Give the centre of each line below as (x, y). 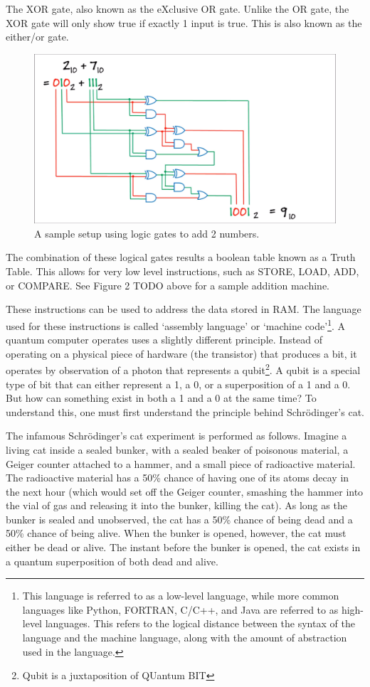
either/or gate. (37, 37)
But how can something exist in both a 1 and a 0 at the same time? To (161, 398)
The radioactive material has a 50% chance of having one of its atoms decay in (178, 478)
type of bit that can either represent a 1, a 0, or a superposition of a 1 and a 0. (178, 384)
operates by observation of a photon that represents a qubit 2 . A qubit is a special (183, 369)
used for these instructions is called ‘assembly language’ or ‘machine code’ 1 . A (176, 324)
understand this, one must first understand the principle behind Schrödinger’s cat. (185, 411)
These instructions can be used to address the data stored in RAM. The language (184, 309)
